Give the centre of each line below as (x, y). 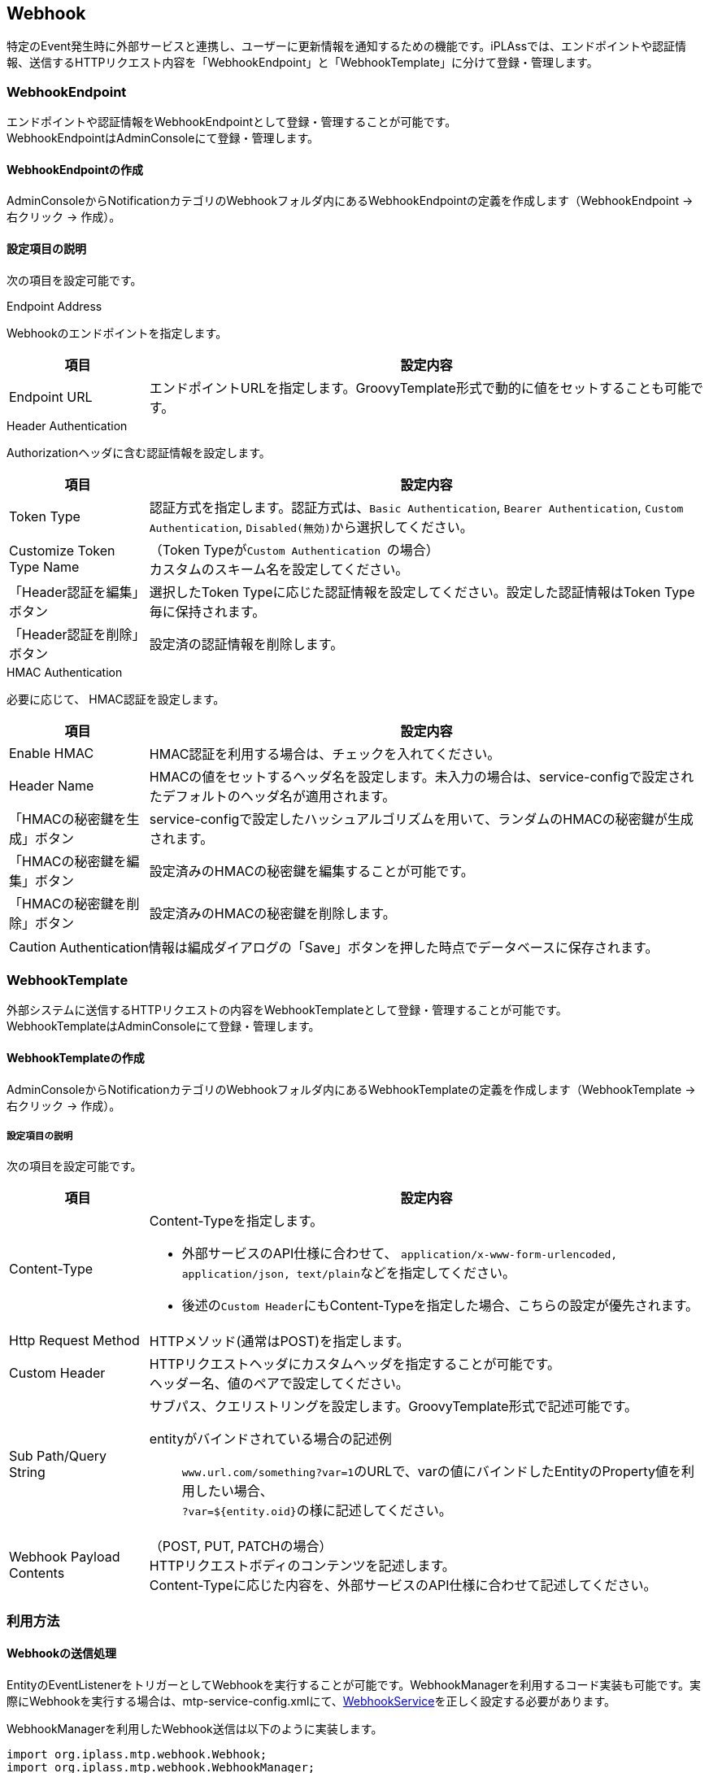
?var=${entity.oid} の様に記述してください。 (317, 1511)
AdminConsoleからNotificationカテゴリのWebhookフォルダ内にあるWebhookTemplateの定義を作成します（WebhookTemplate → (351, 1089)
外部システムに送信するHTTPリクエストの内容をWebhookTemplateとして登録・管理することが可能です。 (287, 1010)
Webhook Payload (65, 1557)
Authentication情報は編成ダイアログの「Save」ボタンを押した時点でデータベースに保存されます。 (359, 947)
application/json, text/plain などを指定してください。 (348, 1273)
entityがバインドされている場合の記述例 (270, 1439)
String (27, 1472)
